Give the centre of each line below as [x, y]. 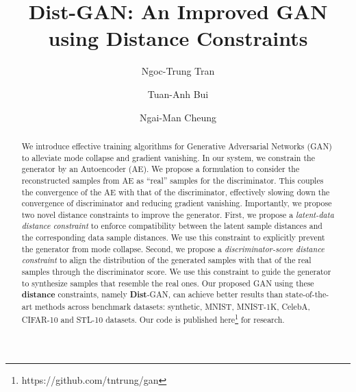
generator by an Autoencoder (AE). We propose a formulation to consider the [161, 169]
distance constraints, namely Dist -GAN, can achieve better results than [152, 295]
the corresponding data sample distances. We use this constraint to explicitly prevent [173, 237]
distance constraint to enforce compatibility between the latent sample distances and [172, 226]
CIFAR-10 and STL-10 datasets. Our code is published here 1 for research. [153, 318]
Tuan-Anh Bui [178, 94]
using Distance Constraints [178, 38]
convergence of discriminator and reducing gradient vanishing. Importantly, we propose [177, 203]
